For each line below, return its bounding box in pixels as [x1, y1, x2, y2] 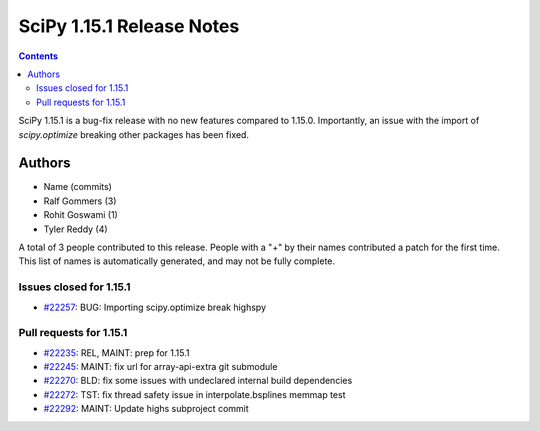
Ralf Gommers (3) [43, 195, 117, 207]
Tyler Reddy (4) [43, 223, 109, 235]
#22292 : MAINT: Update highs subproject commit [43, 403, 249, 415]
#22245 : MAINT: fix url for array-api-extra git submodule [43, 361, 278, 373]
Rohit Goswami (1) [43, 209, 119, 221]
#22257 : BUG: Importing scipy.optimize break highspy [43, 301, 267, 313]
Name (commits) [43, 181, 112, 193]
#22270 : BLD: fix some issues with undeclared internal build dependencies [43, 375, 353, 387]
